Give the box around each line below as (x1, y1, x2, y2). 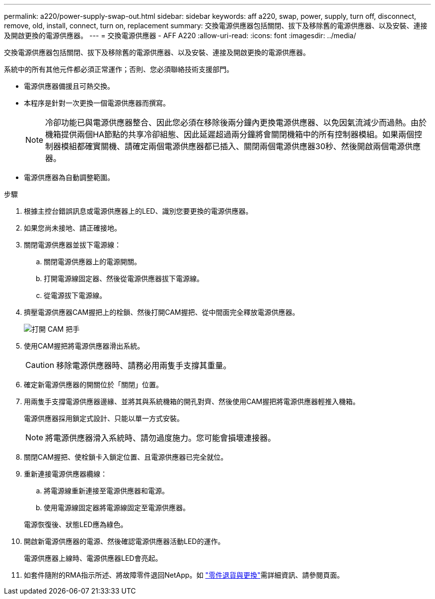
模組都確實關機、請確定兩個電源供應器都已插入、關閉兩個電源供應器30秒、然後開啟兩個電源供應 (61, 141, 421, 151)
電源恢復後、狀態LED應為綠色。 (24, 520, 128, 529)
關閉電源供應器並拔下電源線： (24, 240, 121, 249)
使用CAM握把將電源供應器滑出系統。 (24, 342, 145, 350)
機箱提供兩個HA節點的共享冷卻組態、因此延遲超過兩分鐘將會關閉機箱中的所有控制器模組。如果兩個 (45, 129, 414, 139)
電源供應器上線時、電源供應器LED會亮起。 (24, 554, 162, 562)
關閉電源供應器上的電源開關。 (44, 257, 141, 266)
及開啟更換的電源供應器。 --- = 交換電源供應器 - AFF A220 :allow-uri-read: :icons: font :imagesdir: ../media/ (4, 31, 357, 40)
